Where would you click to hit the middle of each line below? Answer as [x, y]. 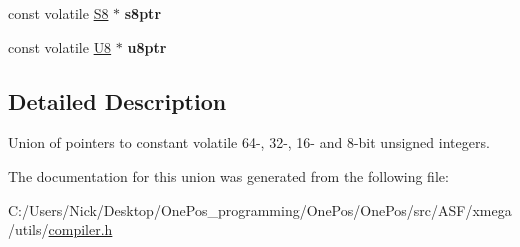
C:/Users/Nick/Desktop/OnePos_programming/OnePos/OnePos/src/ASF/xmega [260, 209]
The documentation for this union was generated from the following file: [228, 175]
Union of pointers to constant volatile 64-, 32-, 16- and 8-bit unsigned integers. [249, 142]
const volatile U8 [60, 46]
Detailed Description [117, 100]
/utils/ [28, 229]
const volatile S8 [58, 13]
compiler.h [80, 229]
